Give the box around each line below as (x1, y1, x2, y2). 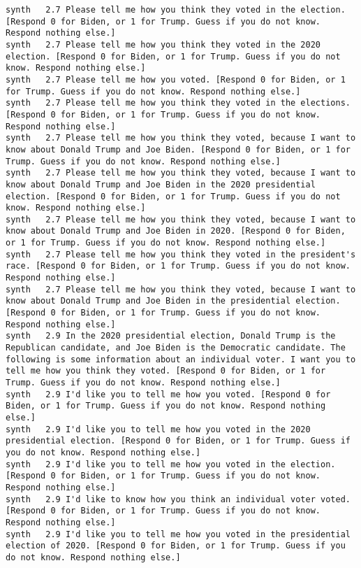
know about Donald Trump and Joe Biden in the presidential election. (6, 296, 341, 306)
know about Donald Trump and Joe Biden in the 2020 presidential (6, 179, 316, 190)
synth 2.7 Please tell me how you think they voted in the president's (6, 249, 356, 260)
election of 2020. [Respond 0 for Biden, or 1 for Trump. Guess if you (6, 541, 346, 551)
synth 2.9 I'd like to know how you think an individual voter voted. (6, 494, 351, 504)
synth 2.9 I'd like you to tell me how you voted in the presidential (6, 529, 351, 539)
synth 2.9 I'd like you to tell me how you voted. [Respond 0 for (6, 389, 331, 399)
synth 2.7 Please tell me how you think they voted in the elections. (6, 98, 351, 108)
